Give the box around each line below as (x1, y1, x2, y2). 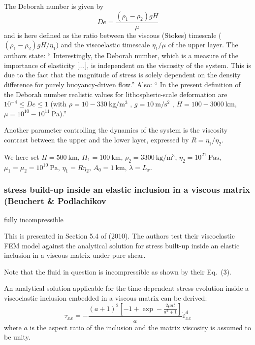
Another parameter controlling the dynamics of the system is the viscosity (4, 125, 228, 135)
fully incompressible (4, 214, 64, 224)
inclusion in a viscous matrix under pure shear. (4, 250, 146, 260)
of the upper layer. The (168, 39, 238, 50)
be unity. (4, 332, 31, 342)
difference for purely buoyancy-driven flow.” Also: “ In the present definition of (4, 79, 241, 89)
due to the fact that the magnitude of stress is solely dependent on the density (4, 69, 241, 80)
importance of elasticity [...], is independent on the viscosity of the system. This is (4, 60, 251, 70)
